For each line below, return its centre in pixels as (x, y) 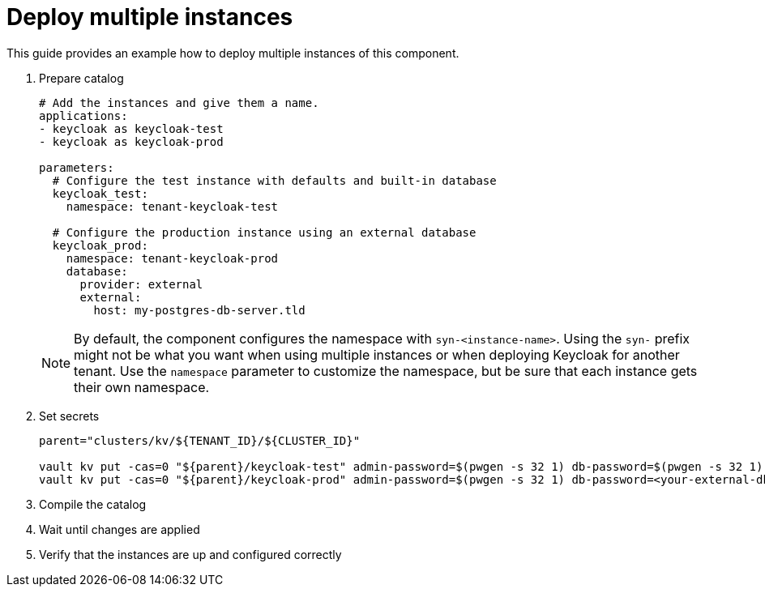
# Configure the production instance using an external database (264, 232)
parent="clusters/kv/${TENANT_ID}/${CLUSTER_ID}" (200, 440)
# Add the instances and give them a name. (179, 102)
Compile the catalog (93, 504)
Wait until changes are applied (120, 529)
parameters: (77, 167)
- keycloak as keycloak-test (131, 128)
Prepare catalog (81, 78)
